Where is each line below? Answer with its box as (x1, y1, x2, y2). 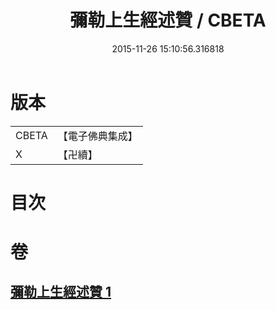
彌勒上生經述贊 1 (10, 284, 112, 301)
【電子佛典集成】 (57, 129, 138, 143)
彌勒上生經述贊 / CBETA (69, 9, 267, 32)
